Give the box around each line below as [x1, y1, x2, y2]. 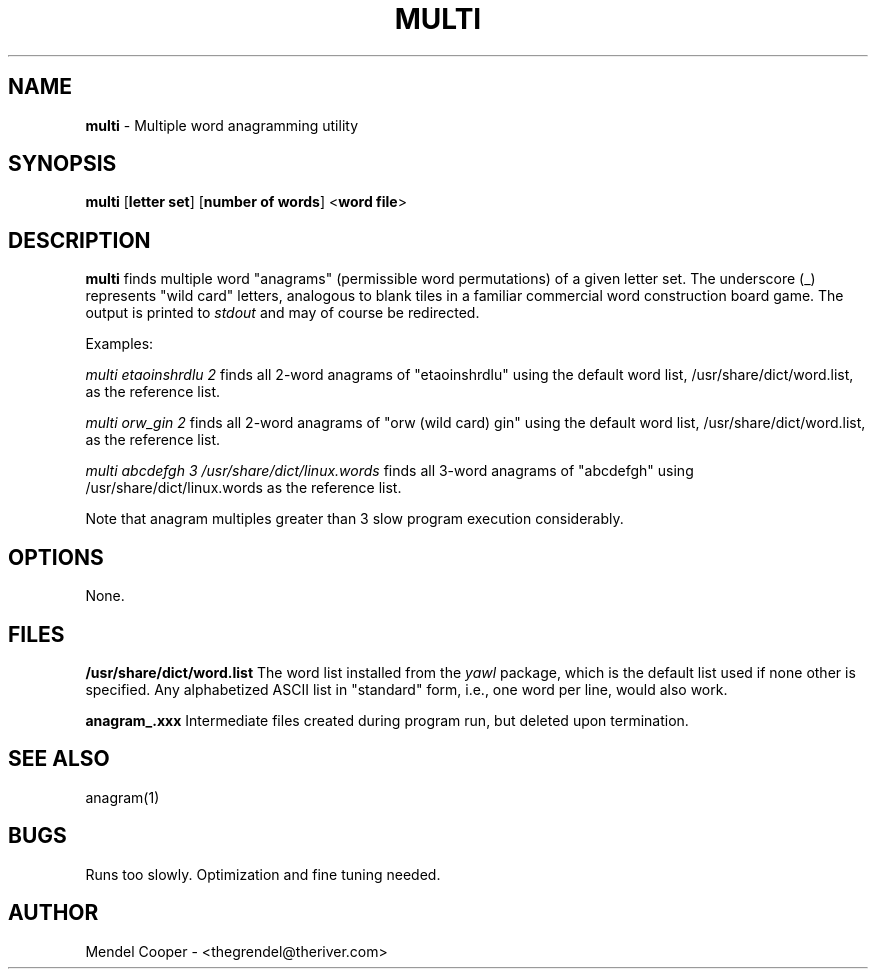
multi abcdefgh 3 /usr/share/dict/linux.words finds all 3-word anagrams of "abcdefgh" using [85, 462, 694, 480]
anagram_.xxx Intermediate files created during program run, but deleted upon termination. [85, 711, 689, 729]
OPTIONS [8, 544, 104, 570]
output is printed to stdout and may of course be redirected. [85, 304, 480, 322]
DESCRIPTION [8, 227, 151, 253]
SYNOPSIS [8, 151, 117, 177]
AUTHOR [8, 900, 99, 926]
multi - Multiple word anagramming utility [85, 116, 359, 134]
